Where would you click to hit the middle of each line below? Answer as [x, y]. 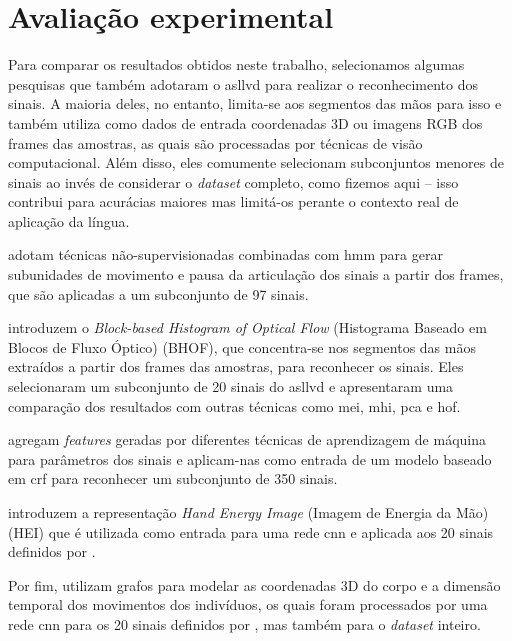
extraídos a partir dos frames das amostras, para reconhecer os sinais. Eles [236, 366]
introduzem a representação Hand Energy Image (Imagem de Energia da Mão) [248, 512]
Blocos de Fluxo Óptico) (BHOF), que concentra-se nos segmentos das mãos [242, 346]
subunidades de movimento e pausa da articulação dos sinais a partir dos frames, [256, 274]
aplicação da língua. [69, 220]
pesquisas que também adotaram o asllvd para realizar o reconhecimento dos [243, 83]
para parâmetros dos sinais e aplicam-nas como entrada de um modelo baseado [250, 458]
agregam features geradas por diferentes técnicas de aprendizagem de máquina [247, 439]
